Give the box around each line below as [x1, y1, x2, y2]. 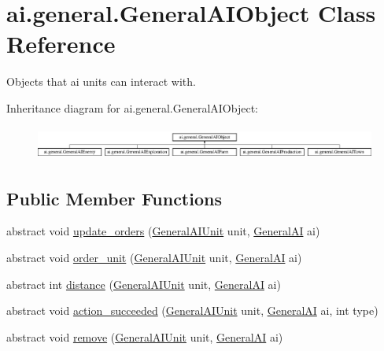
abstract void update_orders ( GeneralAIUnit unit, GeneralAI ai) [6, 223, 320, 239]
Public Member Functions [6, 186, 222, 210]
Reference [6, 28, 116, 60]
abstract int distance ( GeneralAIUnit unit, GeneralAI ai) [6, 275, 281, 292]
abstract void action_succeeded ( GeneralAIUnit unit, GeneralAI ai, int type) [6, 302, 378, 319]
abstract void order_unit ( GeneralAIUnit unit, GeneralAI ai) [6, 249, 302, 265]
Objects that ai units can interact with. [6, 73, 196, 90]
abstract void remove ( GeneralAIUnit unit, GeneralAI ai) [6, 328, 283, 345]
